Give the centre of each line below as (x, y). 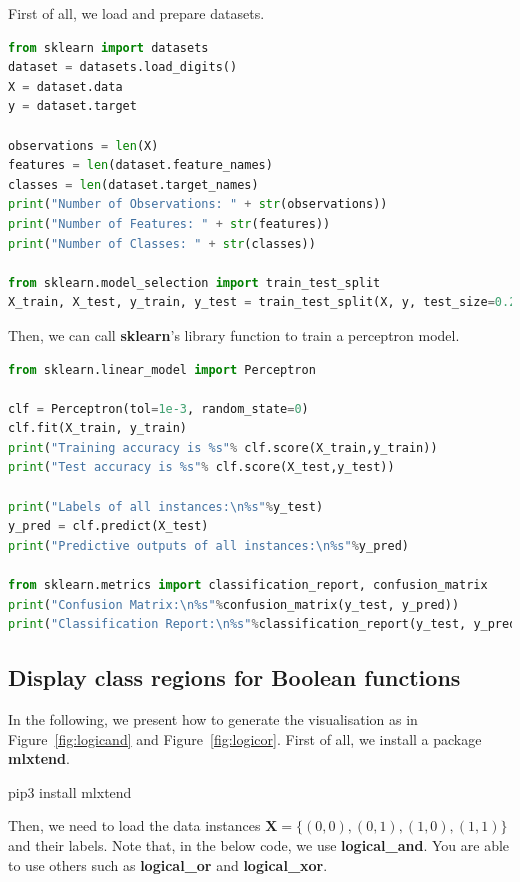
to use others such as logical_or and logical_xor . (168, 864)
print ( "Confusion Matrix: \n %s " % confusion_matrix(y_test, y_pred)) (234, 604)
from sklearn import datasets (108, 47)
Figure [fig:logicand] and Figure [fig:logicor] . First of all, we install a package (245, 738)
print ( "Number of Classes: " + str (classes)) (162, 243)
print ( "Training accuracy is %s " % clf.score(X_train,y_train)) (223, 447)
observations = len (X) (83, 145)
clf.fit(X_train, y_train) (97, 428)
